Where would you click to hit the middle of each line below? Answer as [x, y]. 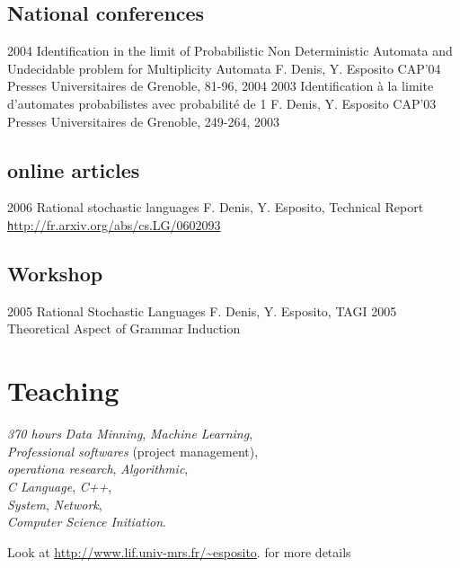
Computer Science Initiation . [87, 522]
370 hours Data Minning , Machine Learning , [130, 434]
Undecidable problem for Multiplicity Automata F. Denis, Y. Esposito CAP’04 [224, 68]
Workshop [55, 274]
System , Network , [55, 504]
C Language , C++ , [60, 486]
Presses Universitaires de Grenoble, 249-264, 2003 [143, 121]
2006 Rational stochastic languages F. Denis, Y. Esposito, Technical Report [216, 207]
